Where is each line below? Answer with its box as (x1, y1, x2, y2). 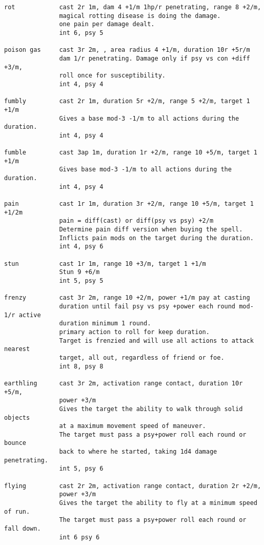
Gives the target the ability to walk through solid (59, 405, 243, 413)
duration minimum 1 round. (59, 320, 151, 327)
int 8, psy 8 (59, 362, 104, 370)
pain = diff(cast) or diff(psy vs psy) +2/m (59, 217, 214, 225)
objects (4, 414, 30, 421)
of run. (4, 508, 30, 515)
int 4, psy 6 (59, 243, 104, 250)
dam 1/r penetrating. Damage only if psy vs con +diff (59, 54, 250, 62)
